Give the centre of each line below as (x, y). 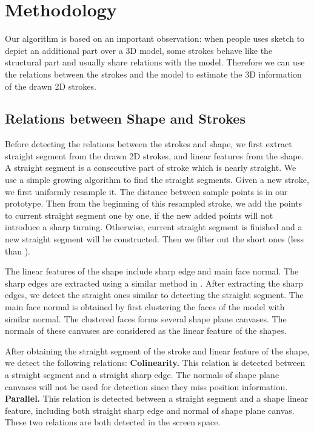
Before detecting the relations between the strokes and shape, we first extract (149, 144)
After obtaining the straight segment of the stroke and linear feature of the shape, (157, 351)
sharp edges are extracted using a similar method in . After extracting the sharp (154, 283)
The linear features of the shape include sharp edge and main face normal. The (152, 271)
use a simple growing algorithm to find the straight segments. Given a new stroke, (157, 180)
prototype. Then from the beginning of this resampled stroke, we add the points (154, 203)
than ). (18, 251)
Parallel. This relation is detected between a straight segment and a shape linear (157, 398)
